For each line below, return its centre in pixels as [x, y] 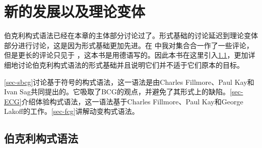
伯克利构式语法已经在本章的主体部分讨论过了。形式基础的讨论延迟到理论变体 [131, 35]
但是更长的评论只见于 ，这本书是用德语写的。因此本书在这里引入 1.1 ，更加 [126, 55]
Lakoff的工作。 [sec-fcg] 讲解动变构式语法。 [72, 111]
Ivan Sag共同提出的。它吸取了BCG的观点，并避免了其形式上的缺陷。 [117, 92]
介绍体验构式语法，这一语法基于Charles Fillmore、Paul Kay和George [132, 101]
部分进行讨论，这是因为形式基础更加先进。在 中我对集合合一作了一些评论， [129, 45]
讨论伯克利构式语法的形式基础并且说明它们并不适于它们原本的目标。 [131, 64]
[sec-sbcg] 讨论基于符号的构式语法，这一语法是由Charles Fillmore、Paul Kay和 [129, 82]
